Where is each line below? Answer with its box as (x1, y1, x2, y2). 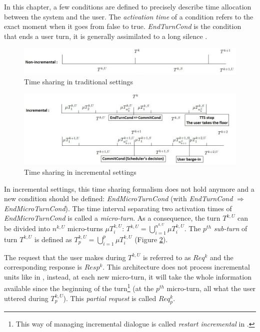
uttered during (4, 293, 48, 303)
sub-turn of (213, 223, 247, 234)
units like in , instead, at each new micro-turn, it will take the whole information (4, 271, 251, 282)
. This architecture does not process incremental (102, 262, 250, 272)
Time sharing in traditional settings (24, 76, 133, 86)
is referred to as (142, 252, 191, 262)
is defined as (34, 234, 72, 244)
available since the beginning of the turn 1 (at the (4, 282, 154, 294)
